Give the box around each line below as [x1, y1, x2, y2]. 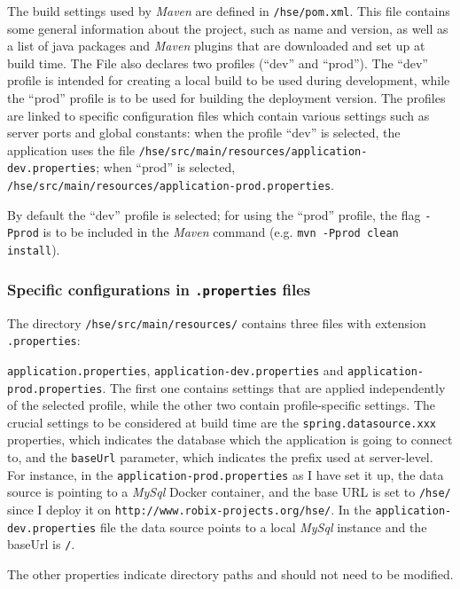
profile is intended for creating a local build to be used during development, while [7, 71, 450, 90]
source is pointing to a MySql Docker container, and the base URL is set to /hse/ [7, 483, 451, 501]
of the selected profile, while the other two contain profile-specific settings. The [7, 396, 435, 414]
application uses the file [7, 140, 136, 159]
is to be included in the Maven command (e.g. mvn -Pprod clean [43, 223, 399, 241]
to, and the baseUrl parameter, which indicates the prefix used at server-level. [7, 448, 433, 466]
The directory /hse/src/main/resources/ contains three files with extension [7, 313, 426, 332]
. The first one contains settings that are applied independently [102, 378, 446, 397]
